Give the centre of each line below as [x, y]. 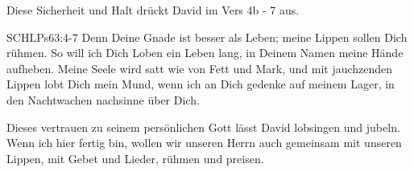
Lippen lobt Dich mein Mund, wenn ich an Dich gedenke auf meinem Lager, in [201, 84]
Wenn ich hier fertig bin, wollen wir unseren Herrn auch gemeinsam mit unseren [204, 143]
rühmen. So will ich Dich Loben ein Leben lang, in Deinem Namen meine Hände [205, 53]
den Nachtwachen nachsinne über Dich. [103, 99]
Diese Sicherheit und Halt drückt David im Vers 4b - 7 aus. [153, 10]
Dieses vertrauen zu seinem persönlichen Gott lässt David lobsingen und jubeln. [203, 127]
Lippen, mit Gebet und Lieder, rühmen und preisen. [135, 158]
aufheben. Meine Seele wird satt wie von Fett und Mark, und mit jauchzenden [200, 68]
